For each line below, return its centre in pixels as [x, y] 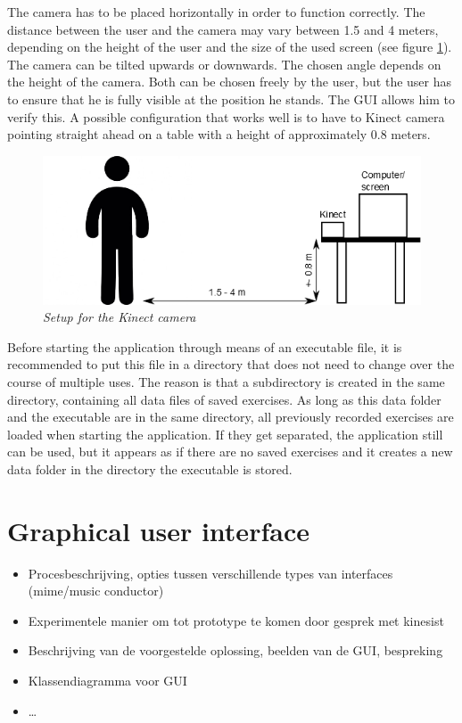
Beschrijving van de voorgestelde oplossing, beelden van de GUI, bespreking [235, 650]
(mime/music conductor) [96, 591]
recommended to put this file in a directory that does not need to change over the [231, 364]
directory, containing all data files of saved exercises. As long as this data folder [224, 399]
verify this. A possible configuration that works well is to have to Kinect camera [226, 116]
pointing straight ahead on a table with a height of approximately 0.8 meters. [219, 134]
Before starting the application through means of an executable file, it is [205, 346]
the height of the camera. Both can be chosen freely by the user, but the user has [230, 82]
